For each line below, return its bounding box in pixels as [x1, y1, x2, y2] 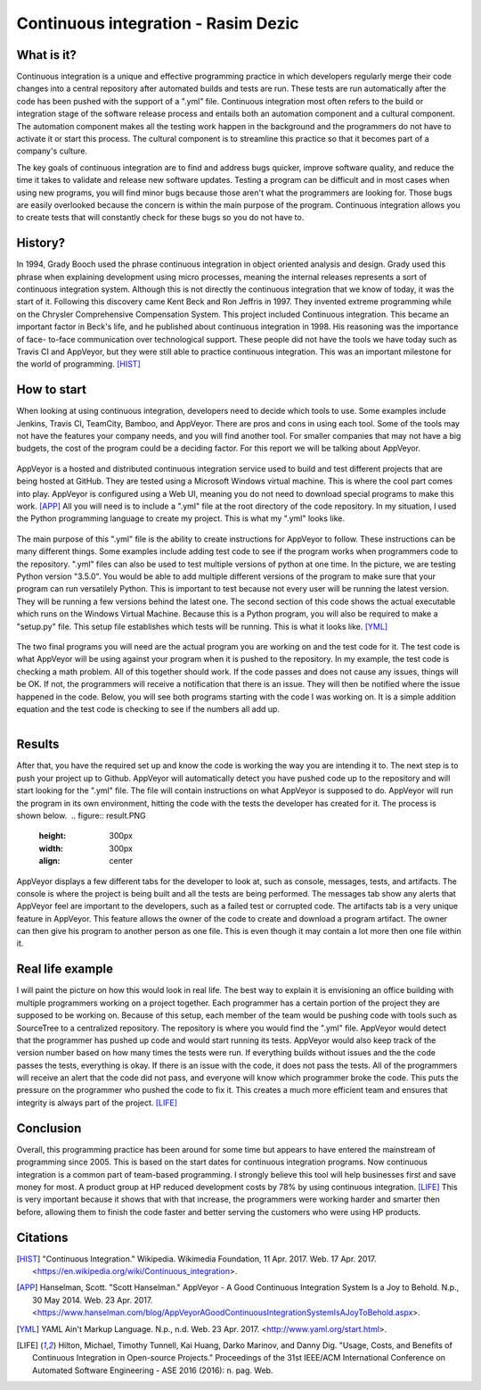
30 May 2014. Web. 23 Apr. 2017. [32, 1295, 153, 1305]
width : [38, 843, 64, 854]
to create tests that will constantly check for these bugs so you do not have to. [16, 212, 305, 223]
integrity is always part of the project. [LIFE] [16, 1097, 178, 1108]
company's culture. [16, 145, 88, 156]
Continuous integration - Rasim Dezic [16, 13, 299, 33]
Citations [16, 1229, 69, 1245]
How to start [16, 382, 86, 397]
